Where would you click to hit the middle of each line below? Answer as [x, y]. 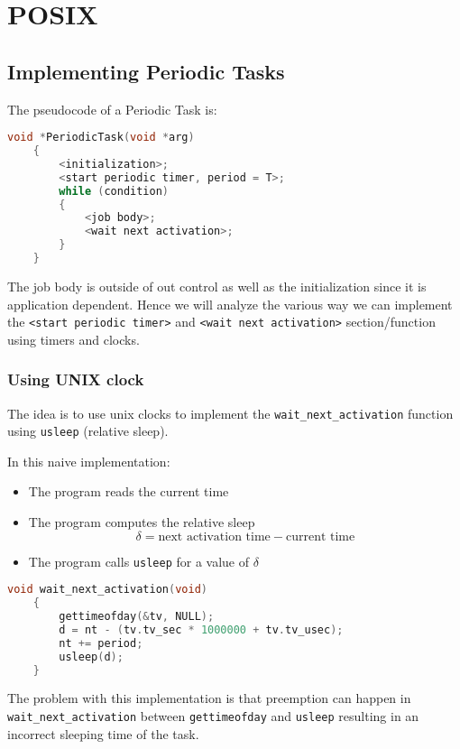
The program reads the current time [129, 491]
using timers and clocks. [74, 339]
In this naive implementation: [89, 461]
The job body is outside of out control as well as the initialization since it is [217, 286]
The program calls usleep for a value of [139, 561]
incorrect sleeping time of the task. [103, 733]
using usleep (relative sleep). [88, 431]
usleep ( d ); [91, 657]
